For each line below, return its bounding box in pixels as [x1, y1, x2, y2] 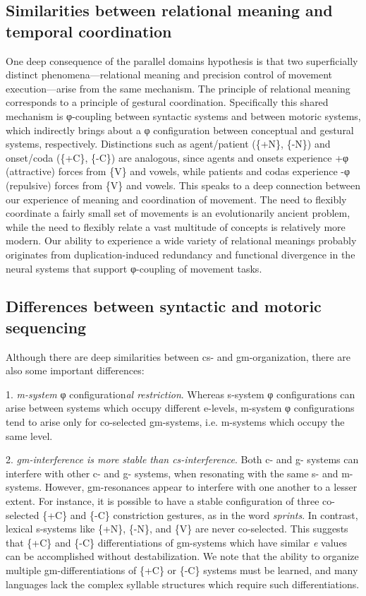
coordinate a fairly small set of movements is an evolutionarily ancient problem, [6, 205, 350, 220]
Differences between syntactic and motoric [6, 295, 322, 317]
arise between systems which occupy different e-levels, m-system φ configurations [6, 400, 355, 415]
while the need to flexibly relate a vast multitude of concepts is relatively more [6, 219, 346, 234]
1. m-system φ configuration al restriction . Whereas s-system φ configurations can [6, 386, 355, 401]
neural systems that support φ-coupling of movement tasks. [6, 261, 262, 275]
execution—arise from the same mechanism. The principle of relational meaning [6, 81, 350, 95]
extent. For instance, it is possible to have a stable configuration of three [6, 494, 319, 508]
